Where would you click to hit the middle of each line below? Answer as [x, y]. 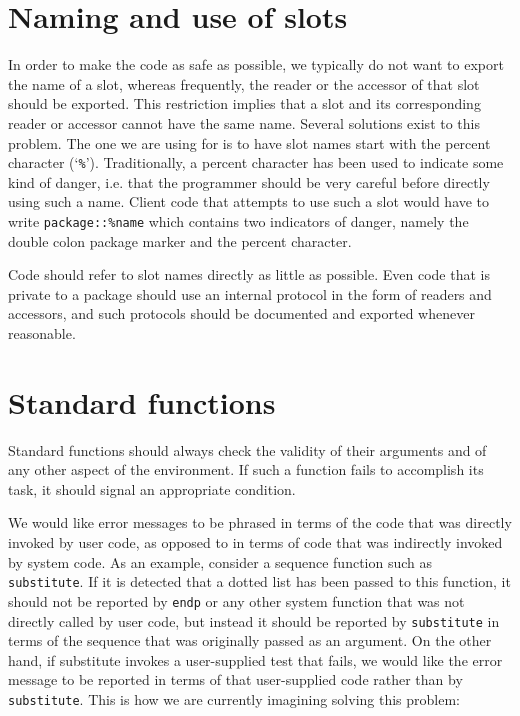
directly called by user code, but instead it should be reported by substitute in [254, 620]
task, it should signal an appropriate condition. [152, 488]
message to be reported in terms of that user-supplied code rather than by [235, 679]
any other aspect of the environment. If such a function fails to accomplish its [246, 469]
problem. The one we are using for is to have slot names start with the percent [249, 142]
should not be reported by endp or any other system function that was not [236, 600]
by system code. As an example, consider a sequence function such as [220, 561]
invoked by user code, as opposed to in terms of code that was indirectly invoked [255, 542]
